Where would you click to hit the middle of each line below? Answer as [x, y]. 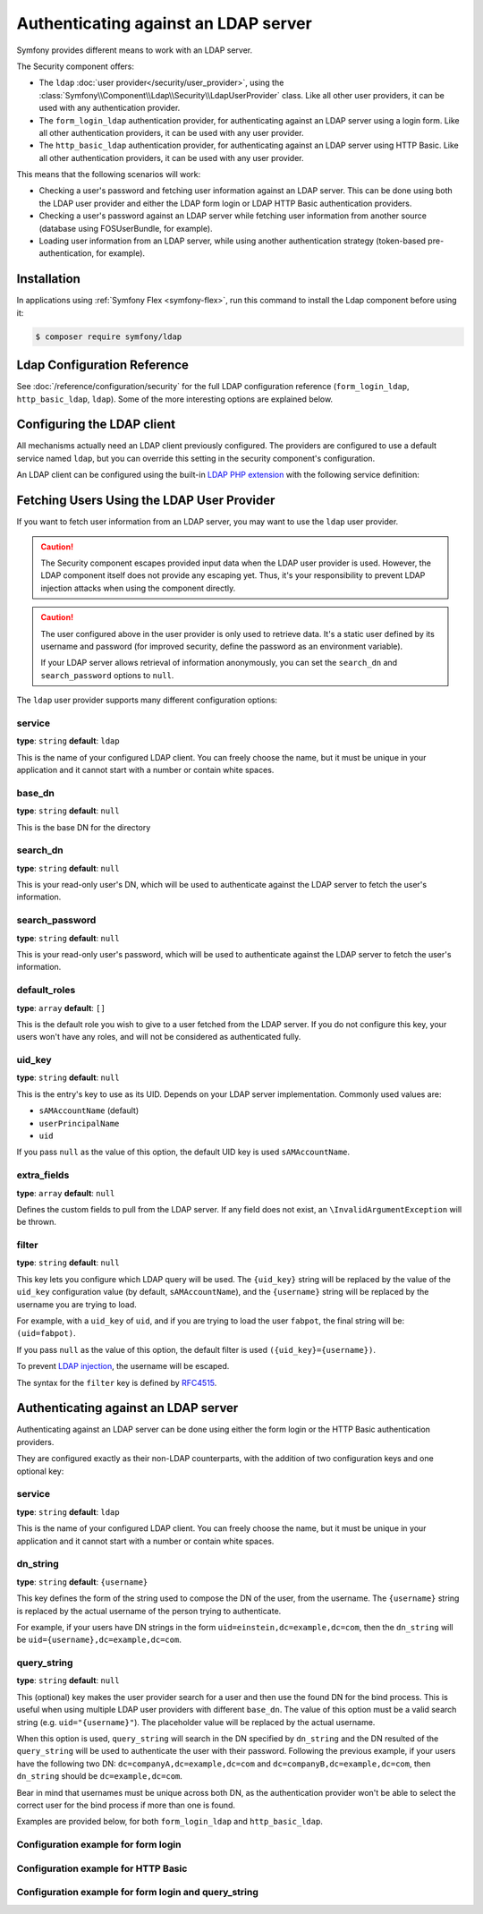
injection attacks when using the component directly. [138, 588]
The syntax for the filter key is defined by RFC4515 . [117, 1382]
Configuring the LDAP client [96, 425]
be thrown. [37, 1222]
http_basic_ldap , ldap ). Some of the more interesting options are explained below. [175, 399]
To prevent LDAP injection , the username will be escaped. [123, 1366]
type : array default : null [66, 1193]
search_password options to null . [107, 675]
